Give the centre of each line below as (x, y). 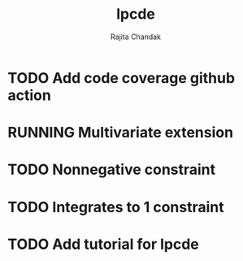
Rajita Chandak (136, 37)
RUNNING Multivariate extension (120, 133)
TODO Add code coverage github (121, 78)
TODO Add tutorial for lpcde (104, 244)
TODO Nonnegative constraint (112, 170)
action (30, 95)
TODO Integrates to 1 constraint (116, 207)
